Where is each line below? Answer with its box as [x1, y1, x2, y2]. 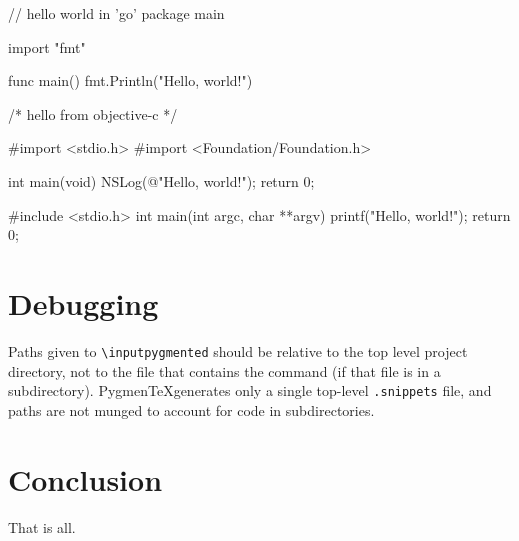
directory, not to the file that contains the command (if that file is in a [8, 360, 441, 381]
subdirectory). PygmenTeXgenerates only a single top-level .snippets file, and [8, 380, 492, 401]
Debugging [8, 282, 159, 323]
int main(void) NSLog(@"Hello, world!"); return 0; [8, 170, 315, 191]
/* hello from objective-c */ [8, 103, 178, 124]
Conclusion [8, 458, 163, 499]
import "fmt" [8, 36, 86, 57]
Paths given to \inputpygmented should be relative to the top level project [8, 340, 468, 361]
